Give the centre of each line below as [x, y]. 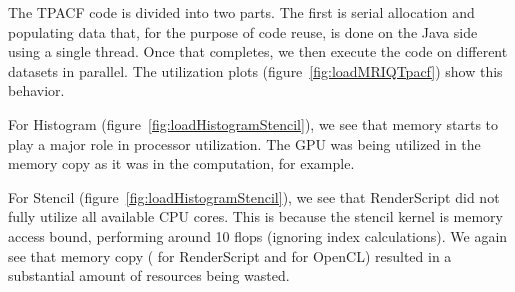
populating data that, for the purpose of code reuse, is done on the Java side [243, 31]
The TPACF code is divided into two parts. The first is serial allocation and [241, 12]
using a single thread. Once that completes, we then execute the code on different [258, 51]
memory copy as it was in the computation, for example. [181, 163]
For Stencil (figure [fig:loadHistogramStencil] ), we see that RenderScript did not [254, 196]
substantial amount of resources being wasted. [149, 275]
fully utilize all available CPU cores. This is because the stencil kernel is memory [255, 216]
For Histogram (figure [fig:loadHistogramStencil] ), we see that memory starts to [253, 123]
